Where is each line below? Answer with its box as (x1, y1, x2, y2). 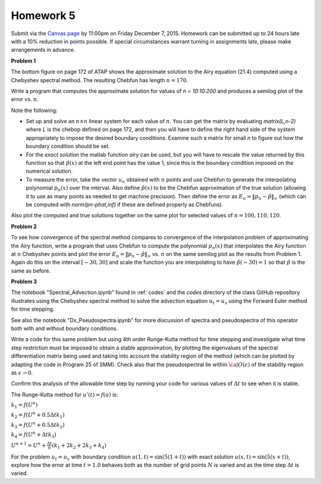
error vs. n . (11, 96, 39, 103)
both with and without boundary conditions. (11, 325, 118, 332)
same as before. (11, 267, 51, 274)
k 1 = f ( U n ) (11, 401, 38, 410)
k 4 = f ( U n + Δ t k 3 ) (11, 430, 56, 440)
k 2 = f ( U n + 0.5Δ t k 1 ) (11, 411, 65, 420)
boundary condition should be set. (26, 143, 110, 150)
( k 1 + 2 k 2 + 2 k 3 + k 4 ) (51, 442, 107, 450)
